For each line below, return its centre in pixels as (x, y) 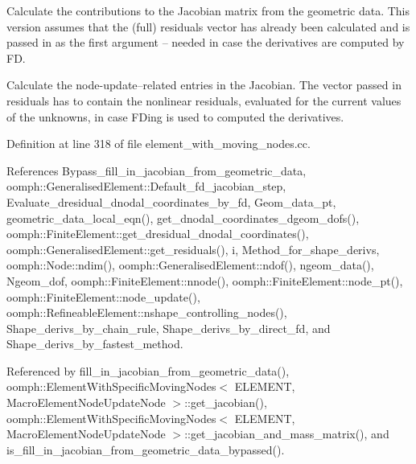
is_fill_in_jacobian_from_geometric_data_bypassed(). (146, 449)
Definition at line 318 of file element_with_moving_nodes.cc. (159, 144)
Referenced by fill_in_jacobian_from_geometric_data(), (148, 370)
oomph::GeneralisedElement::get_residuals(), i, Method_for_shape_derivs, (193, 249)
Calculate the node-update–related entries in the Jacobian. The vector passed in (204, 85)
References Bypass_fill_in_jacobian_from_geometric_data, (157, 170)
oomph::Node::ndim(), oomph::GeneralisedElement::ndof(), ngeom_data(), (190, 265)
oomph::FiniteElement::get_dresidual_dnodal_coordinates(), (158, 234)
